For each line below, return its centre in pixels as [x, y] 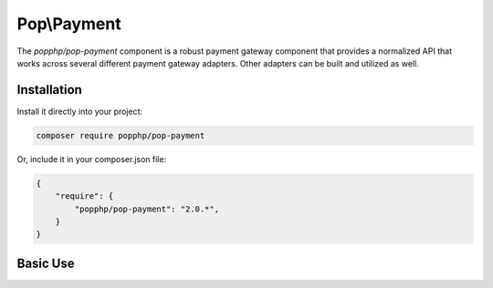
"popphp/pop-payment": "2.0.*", [147, 209]
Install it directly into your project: [80, 111]
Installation [49, 90]
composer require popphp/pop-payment [121, 135]
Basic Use [46, 263]
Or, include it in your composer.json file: [92, 159]
